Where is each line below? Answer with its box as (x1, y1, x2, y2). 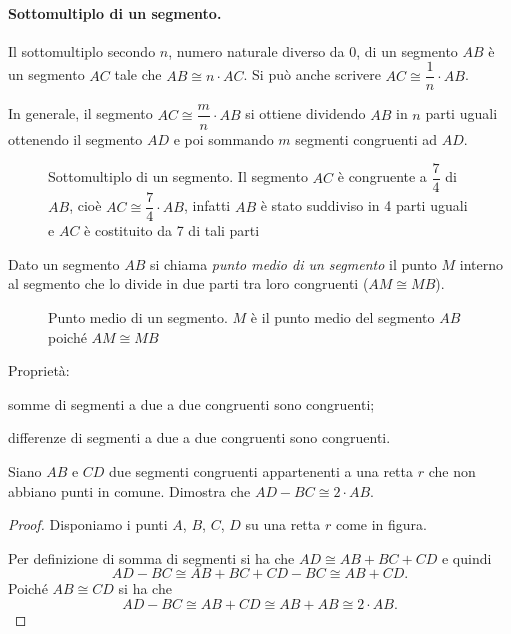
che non (428, 460, 476, 481)
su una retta (245, 514, 321, 535)
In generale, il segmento (8, 103, 153, 124)
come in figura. (335, 514, 427, 535)
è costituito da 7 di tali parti (84, 220, 260, 241)
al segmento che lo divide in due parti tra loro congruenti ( (8, 273, 369, 294)
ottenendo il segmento (8, 128, 143, 149)
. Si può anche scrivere (243, 64, 381, 85)
